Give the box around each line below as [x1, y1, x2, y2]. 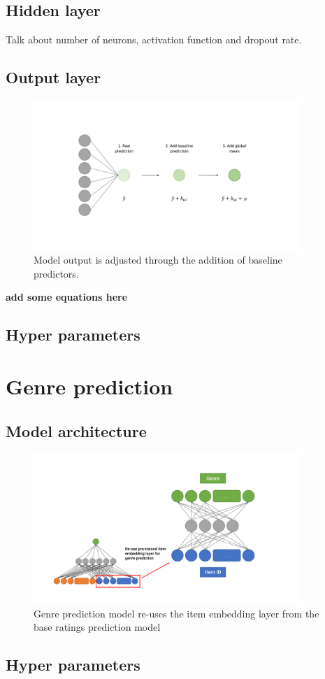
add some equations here [6, 290, 128, 304]
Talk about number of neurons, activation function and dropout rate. [6, 32, 302, 47]
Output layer [6, 66, 101, 88]
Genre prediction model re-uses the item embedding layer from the [34, 606, 319, 620]
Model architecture [6, 420, 147, 441]
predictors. [34, 266, 79, 280]
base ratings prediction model [34, 620, 161, 634]
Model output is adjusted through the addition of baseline [34, 252, 282, 267]
